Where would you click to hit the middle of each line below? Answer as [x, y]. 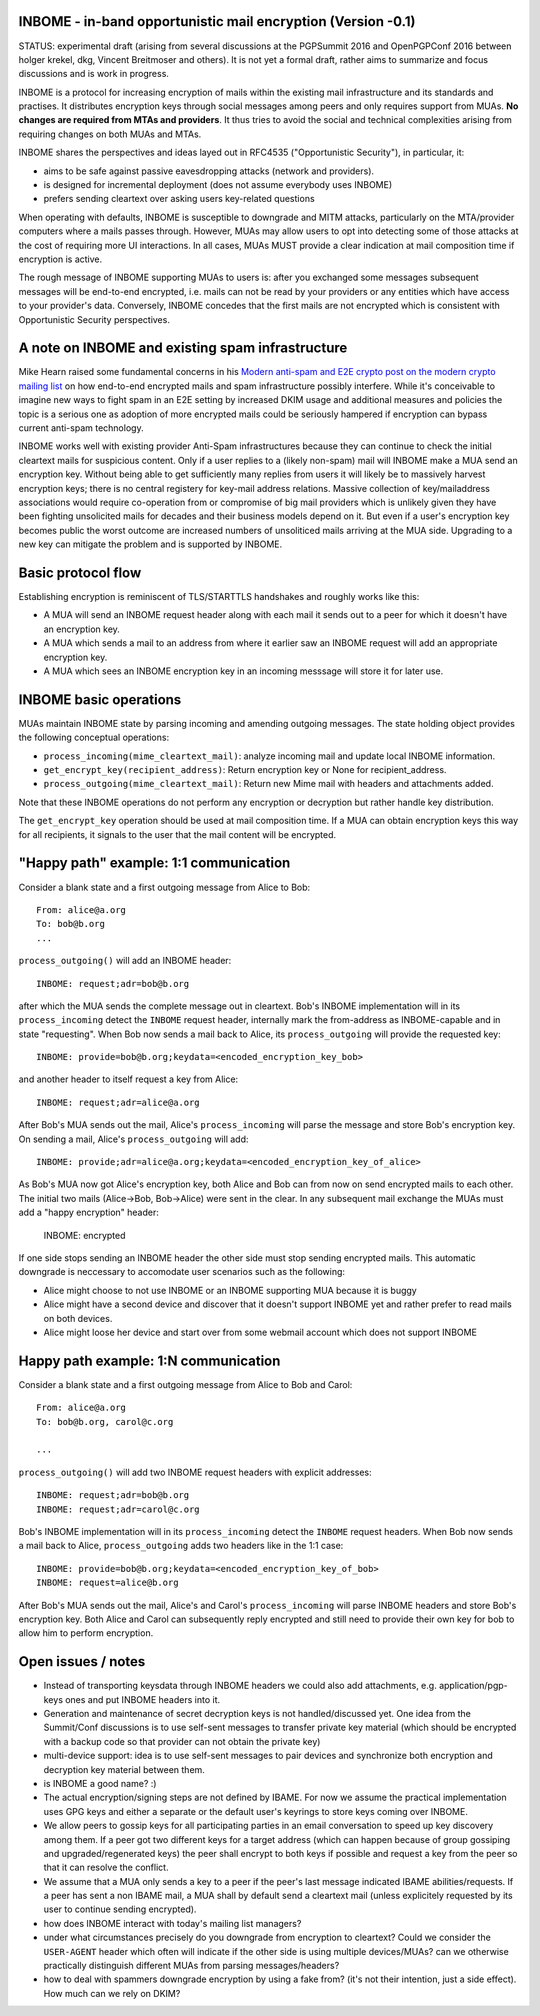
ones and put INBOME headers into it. [143, 1699]
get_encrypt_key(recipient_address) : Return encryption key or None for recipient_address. [245, 770]
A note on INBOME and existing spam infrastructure [183, 348]
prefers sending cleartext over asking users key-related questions [179, 199]
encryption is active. [60, 259]
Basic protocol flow [80, 572]
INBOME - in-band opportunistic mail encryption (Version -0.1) [217, 21]
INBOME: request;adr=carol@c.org [118, 1509]
